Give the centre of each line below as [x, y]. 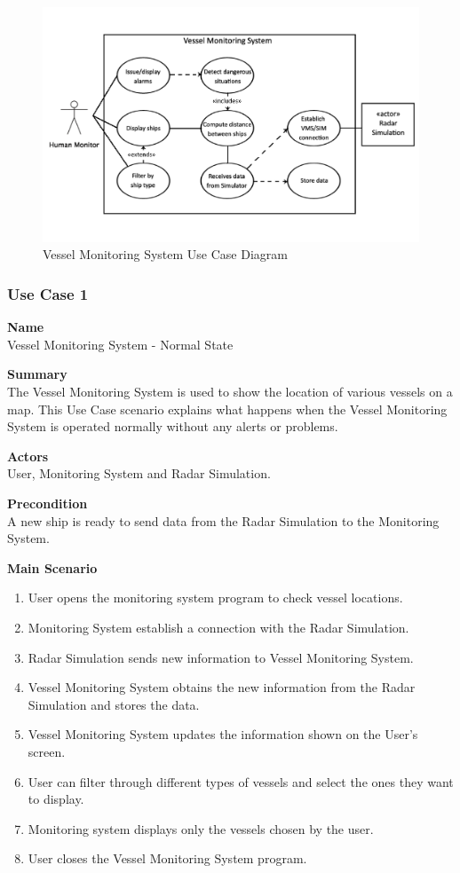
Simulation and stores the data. [114, 704]
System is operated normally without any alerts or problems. [173, 426]
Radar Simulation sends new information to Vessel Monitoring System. [221, 657]
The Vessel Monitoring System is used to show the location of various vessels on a [230, 392]
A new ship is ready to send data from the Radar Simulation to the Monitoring [223, 520]
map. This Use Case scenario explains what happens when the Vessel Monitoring [227, 409]
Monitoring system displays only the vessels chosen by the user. [201, 828]
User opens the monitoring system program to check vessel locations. [215, 598]
